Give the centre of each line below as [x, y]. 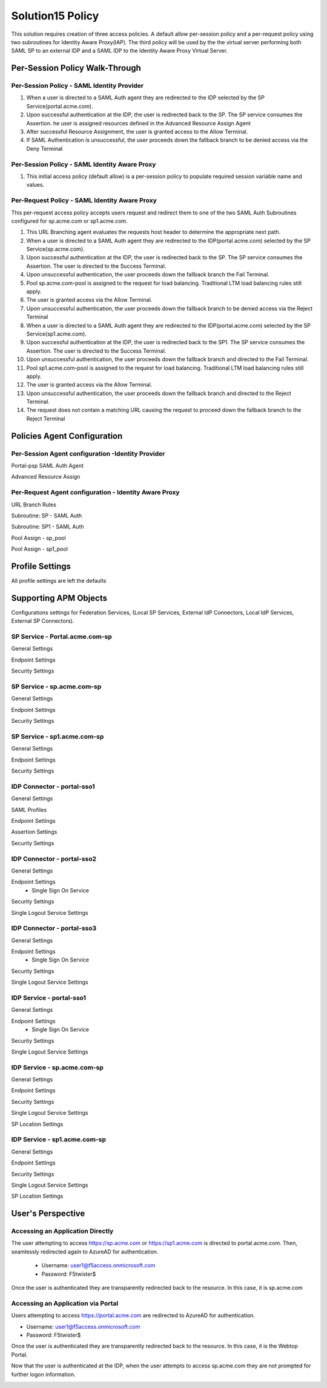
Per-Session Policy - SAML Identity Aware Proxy [84, 164]
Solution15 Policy [55, 16]
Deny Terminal [45, 148]
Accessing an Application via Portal [65, 1303]
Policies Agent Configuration [67, 436]
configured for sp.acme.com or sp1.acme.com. [69, 221]
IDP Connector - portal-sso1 [53, 786]
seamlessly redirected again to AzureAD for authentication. [85, 1252]
